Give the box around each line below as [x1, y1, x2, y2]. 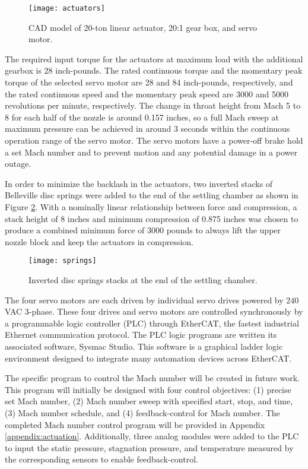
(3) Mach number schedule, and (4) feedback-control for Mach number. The [5, 406, 280, 419]
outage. [5, 157, 31, 170]
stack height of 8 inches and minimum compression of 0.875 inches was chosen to [5, 212, 299, 224]
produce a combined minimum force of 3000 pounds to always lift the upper [5, 224, 281, 236]
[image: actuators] [28, 4, 105, 12]
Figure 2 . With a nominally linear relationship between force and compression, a [5, 200, 297, 213]
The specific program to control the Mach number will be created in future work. [5, 372, 300, 384]
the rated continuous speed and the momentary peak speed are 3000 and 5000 [5, 87, 288, 100]
